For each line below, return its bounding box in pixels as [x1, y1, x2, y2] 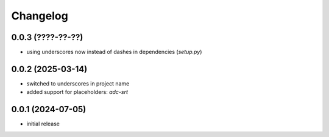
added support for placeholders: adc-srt [26, 89, 128, 96]
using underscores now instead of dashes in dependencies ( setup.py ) [26, 48, 202, 56]
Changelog [11, 9, 68, 22]
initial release [26, 120, 60, 127]
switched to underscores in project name [26, 79, 130, 87]
